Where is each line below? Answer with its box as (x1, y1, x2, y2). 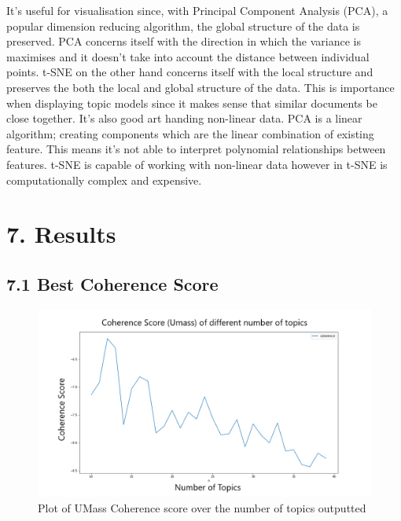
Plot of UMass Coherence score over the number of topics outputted (38, 499, 366, 515)
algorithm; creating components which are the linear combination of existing (6, 125, 374, 141)
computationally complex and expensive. (6, 171, 202, 188)
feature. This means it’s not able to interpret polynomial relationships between (6, 141, 386, 157)
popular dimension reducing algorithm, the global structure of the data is (6, 17, 360, 34)
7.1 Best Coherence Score (6, 271, 219, 295)
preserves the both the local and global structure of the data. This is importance (6, 79, 395, 95)
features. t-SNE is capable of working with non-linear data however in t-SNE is (6, 156, 388, 172)
